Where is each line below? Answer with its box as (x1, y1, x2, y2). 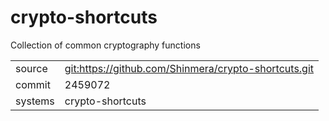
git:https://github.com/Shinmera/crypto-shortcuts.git (64, 61, 315, 75)
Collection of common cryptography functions (10, 39, 201, 51)
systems (15, 94, 55, 108)
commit (15, 77, 51, 91)
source (15, 61, 48, 75)
